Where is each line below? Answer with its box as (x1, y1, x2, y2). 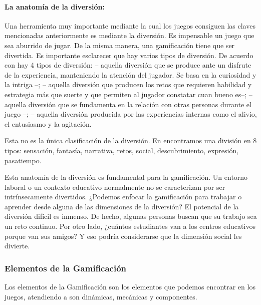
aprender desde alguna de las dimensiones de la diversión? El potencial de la (5, 201, 239, 211)
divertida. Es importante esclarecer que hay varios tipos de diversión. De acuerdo (5, 50, 253, 60)
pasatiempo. (5, 155, 42, 165)
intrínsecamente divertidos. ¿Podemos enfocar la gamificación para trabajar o (5, 191, 242, 202)
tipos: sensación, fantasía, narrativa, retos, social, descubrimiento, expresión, (5, 145, 239, 155)
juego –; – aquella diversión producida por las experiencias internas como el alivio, (5, 109, 257, 119)
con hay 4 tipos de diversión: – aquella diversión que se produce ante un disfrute (5, 60, 251, 70)
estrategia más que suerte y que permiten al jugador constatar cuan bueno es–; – (5, 89, 252, 99)
